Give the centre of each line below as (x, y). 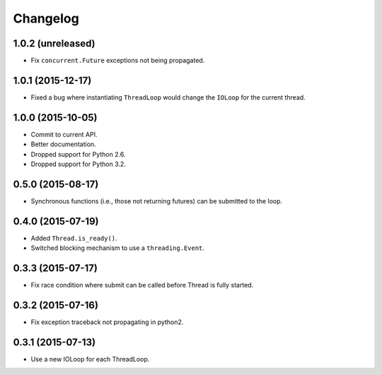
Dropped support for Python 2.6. (78, 154)
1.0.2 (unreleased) (54, 43)
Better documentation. (63, 144)
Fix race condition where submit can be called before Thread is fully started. (142, 285)
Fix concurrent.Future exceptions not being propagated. (118, 61)
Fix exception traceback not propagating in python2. (107, 322)
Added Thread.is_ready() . (74, 238)
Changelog (46, 18)
